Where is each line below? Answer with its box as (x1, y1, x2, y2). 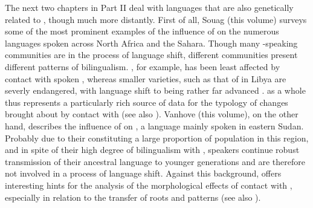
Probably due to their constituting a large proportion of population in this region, (5, 131, 309, 144)
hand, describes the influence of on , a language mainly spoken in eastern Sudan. (5, 119, 304, 132)
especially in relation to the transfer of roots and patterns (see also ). (5, 190, 261, 203)
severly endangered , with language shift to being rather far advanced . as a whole (5, 84, 306, 97)
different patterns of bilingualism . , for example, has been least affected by (5, 60, 280, 73)
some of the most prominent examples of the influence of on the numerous (5, 25, 279, 37)
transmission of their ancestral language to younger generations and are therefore (5, 155, 305, 167)
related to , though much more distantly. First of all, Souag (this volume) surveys (5, 13, 307, 25)
